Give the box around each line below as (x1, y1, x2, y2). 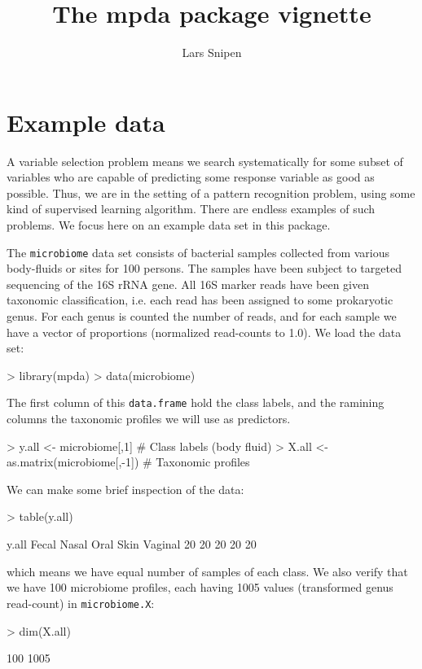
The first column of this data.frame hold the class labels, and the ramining (7, 394, 385, 411)
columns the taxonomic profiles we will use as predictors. (7, 410, 291, 427)
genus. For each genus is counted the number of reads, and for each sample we (7, 308, 397, 325)
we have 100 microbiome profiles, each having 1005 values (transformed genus (7, 579, 393, 596)
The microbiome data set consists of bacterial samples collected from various (7, 243, 390, 260)
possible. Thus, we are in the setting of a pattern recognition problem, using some (7, 184, 415, 201)
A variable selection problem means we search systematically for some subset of (7, 152, 403, 169)
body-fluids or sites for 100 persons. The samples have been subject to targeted (7, 260, 402, 277)
